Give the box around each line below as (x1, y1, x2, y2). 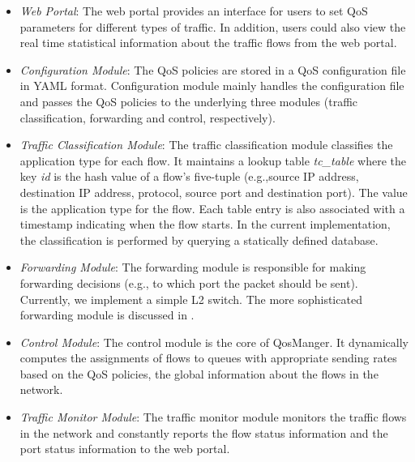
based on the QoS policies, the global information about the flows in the (19, 365, 379, 382)
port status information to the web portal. (19, 440, 230, 457)
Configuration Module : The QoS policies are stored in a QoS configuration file (19, 61, 406, 78)
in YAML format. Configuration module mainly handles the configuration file (19, 77, 404, 94)
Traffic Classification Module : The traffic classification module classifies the (19, 136, 393, 153)
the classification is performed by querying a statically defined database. (19, 231, 379, 248)
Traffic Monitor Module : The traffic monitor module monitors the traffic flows (19, 409, 407, 426)
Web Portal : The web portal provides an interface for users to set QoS (19, 2, 368, 19)
